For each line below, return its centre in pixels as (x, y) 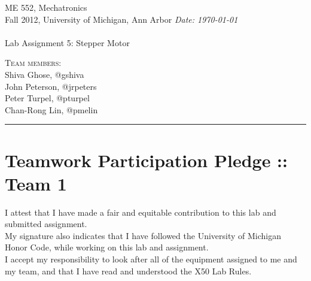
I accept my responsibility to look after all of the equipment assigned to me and (151, 259)
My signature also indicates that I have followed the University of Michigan (143, 235)
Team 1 (36, 183)
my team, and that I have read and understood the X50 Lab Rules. (128, 271)
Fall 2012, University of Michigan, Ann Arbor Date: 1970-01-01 (121, 19)
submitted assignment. (46, 224)
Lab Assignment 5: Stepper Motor (67, 42)
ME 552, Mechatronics (46, 7)
